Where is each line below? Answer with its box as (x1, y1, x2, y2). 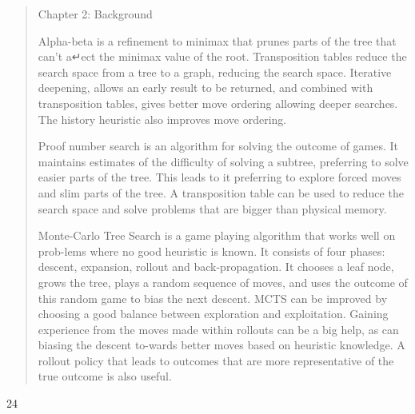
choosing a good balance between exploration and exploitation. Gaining (38, 305, 389, 322)
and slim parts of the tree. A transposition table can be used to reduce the (38, 184, 404, 201)
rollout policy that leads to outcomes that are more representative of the (38, 352, 394, 368)
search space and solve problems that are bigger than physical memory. (38, 200, 387, 217)
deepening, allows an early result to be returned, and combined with (38, 79, 373, 96)
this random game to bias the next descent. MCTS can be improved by (38, 289, 388, 306)
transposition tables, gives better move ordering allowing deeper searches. (38, 94, 398, 111)
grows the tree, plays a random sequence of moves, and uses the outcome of (38, 273, 408, 290)
